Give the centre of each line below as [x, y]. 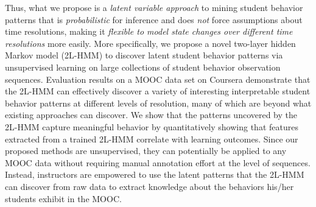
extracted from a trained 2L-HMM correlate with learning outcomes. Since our [152, 139]
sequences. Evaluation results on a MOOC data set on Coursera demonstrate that [158, 79]
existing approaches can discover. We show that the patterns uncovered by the [151, 115]
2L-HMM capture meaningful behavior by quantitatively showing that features [152, 126]
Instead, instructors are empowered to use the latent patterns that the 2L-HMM [155, 174]
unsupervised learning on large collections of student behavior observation [143, 67]
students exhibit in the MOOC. [63, 198]
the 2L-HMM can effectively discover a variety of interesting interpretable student [158, 91]
